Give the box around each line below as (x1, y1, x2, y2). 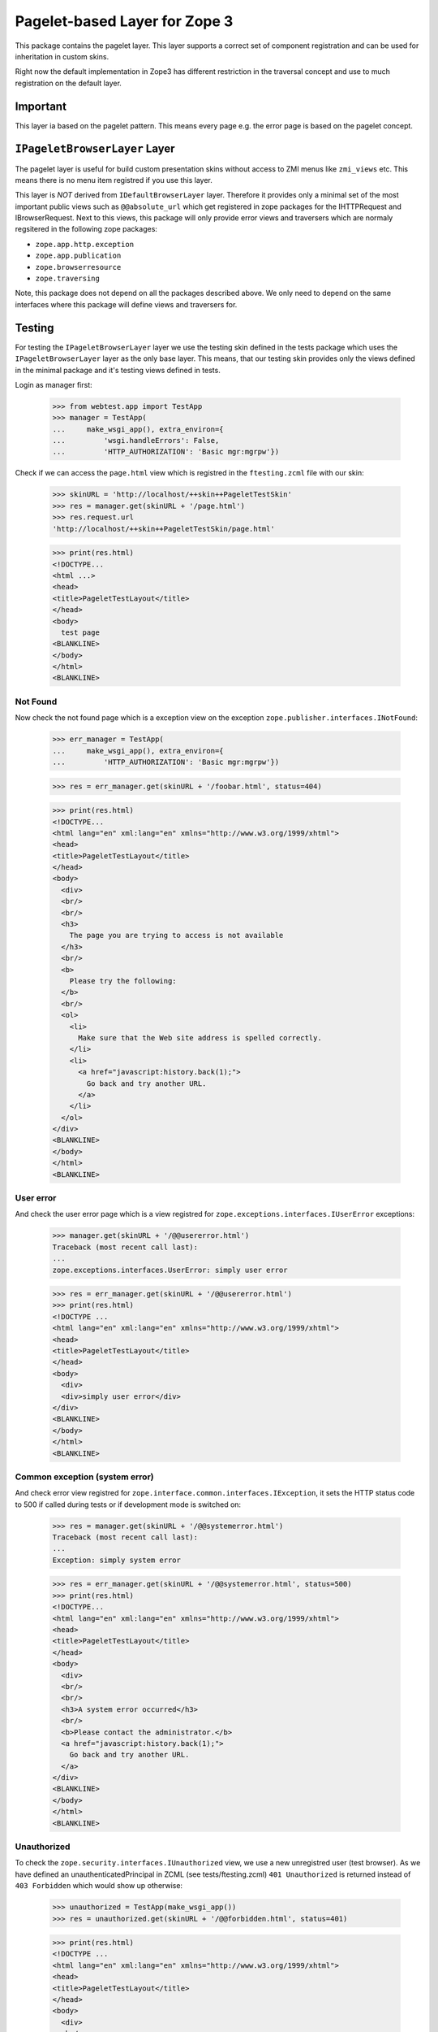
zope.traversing (35, 274, 101, 284)
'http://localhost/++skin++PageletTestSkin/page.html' (52, 524, 275, 533)
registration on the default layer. (15, 78, 122, 88)
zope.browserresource (35, 263, 122, 271)
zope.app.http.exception (35, 240, 134, 249)
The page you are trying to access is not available (69, 931, 284, 940)
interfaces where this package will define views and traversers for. (15, 299, 238, 309)
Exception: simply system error (52, 1555, 182, 1565)
